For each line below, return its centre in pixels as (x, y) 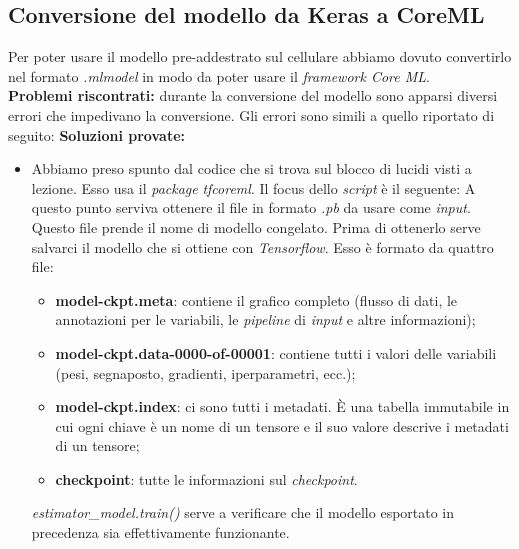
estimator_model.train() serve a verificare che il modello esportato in (243, 512)
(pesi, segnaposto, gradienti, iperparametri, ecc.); (205, 372)
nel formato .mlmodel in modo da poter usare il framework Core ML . (219, 75)
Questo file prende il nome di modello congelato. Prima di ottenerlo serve (256, 226)
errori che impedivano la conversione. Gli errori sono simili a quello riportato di (251, 114)
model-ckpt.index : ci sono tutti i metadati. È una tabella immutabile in (282, 406)
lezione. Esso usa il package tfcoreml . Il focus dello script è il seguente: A (253, 187)
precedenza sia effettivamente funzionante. (160, 532)
